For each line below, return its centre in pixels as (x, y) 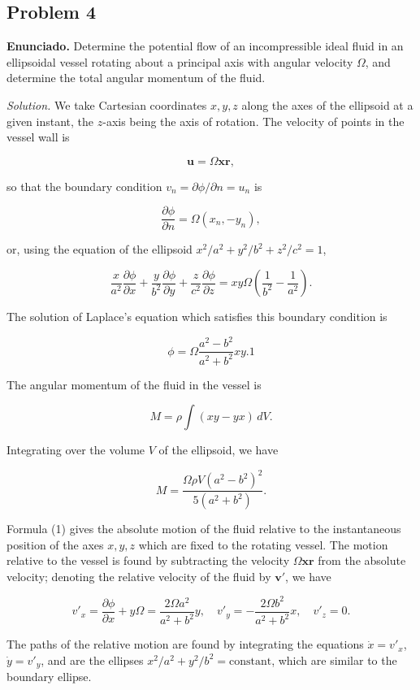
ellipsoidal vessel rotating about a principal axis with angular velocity (180, 61)
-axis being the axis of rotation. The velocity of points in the (253, 121)
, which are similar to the (334, 660)
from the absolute (362, 560)
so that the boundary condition (84, 186)
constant (250, 661)
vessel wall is (38, 137)
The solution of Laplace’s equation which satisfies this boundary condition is (197, 317)
